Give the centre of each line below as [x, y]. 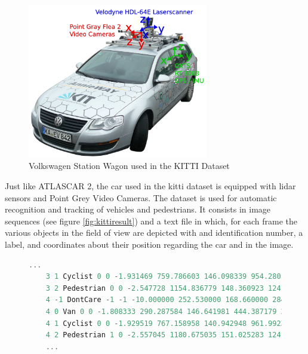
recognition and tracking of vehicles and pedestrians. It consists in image [138, 209]
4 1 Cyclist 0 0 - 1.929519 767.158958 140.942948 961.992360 [170, 323]
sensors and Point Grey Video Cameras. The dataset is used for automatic [141, 197]
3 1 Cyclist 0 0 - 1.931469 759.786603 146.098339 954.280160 [170, 277]
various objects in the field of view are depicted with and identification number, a [154, 233]
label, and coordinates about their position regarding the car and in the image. [149, 244]
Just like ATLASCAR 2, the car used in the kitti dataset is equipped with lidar [150, 186]
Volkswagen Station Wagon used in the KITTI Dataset [129, 166]
